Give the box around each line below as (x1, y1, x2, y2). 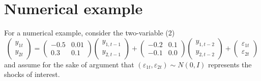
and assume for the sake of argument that (4, 59, 134, 69)
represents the (208, 59, 252, 69)
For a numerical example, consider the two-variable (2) (4, 27, 175, 38)
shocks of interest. (4, 69, 60, 79)
